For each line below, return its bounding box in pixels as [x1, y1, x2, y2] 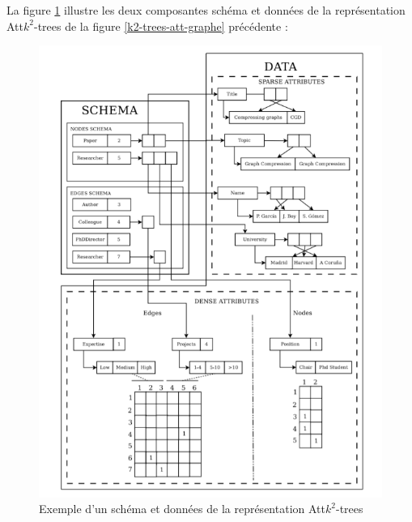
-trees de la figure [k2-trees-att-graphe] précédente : [33, 17, 288, 34]
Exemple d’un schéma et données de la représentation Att [39, 500, 325, 517]
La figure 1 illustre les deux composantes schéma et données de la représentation [6, 2, 406, 18]
